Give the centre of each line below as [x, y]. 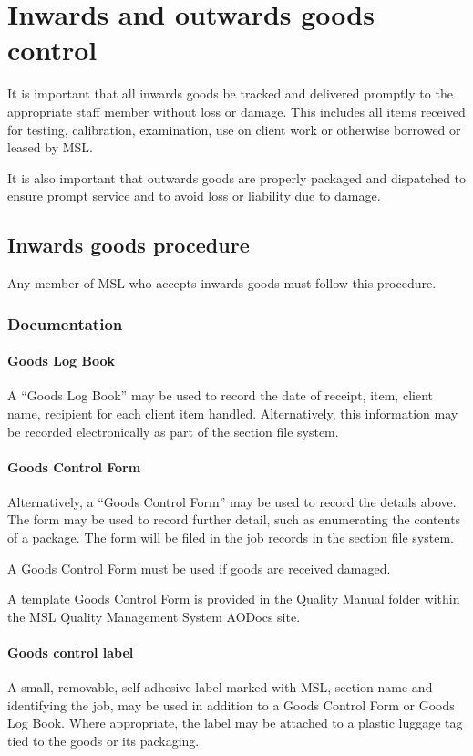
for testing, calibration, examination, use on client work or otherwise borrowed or [234, 129]
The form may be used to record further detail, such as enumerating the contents [234, 519]
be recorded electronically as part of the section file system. [173, 431]
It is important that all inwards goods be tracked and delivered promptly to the [230, 93]
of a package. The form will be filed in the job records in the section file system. [231, 538]
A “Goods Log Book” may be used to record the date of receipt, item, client [220, 395]
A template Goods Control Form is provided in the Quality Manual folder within [234, 599]
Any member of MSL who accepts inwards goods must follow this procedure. [222, 283]
